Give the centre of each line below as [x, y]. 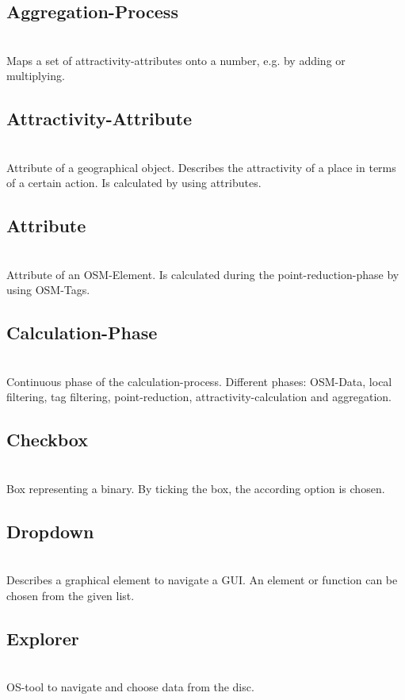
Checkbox [47, 440]
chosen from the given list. [71, 595]
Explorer [43, 638]
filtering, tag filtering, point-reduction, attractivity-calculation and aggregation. [199, 397]
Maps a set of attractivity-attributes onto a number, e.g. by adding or [176, 60]
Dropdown [50, 531]
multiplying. [36, 76]
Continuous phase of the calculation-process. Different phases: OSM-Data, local [199, 381]
